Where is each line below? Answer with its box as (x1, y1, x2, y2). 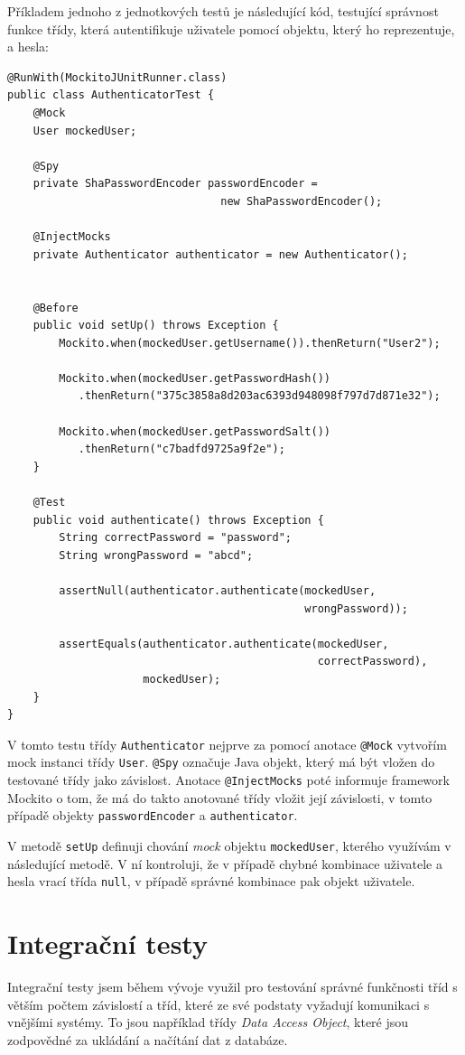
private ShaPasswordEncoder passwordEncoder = (33, 177, 318, 191)
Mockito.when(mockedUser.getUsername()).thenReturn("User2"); (59, 336, 441, 350)
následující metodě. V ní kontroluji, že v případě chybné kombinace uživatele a (7, 854, 442, 873)
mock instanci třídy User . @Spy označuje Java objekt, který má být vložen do (7, 752, 435, 771)
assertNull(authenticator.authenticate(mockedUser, (59, 584, 377, 597)
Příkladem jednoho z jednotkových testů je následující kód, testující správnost (7, 2, 439, 20)
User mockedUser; (33, 124, 137, 137)
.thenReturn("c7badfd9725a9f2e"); (78, 443, 285, 456)
